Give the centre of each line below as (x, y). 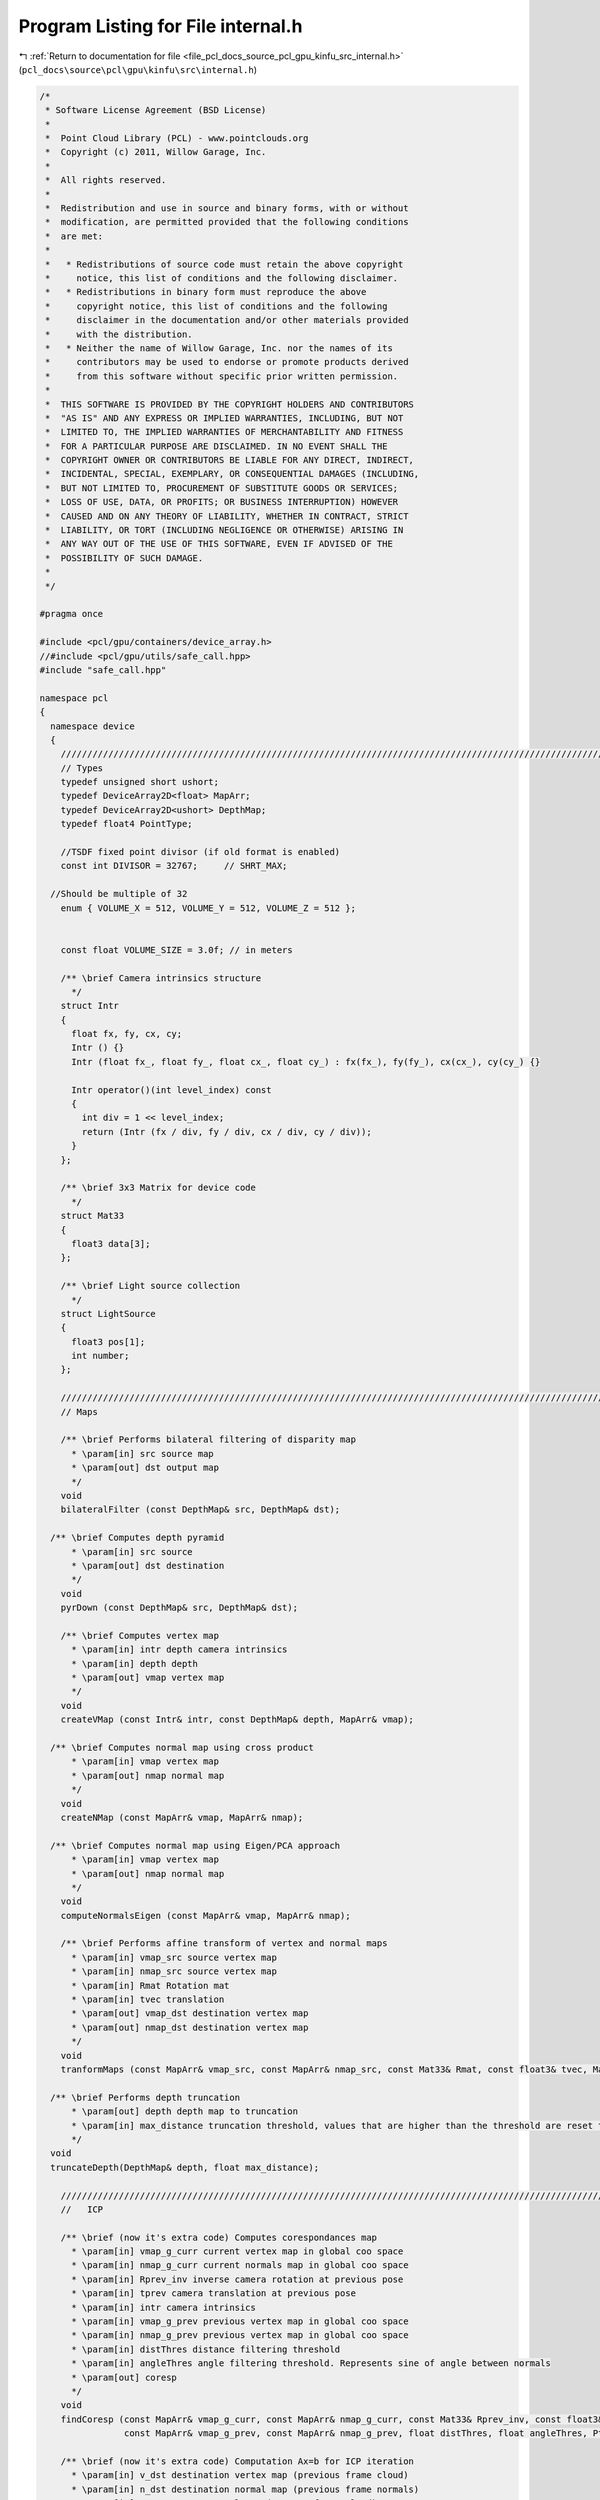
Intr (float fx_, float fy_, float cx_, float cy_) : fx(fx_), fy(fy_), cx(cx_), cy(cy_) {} (306, 1061)
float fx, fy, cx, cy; (127, 1034)
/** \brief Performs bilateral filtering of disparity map (208, 1439)
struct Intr (90, 1006)
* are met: (74, 236)
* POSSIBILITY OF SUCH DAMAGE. (124, 558)
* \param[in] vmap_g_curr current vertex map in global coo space (237, 2251)
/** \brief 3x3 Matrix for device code (158, 1188)
